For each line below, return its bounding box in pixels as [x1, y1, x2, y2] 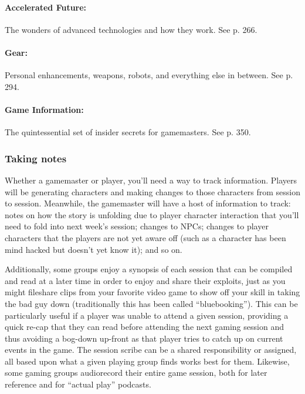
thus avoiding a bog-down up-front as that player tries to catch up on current [5, 332, 283, 344]
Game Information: [5, 103, 84, 115]
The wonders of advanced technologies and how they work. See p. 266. [5, 23, 257, 35]
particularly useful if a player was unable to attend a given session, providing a [5, 309, 289, 321]
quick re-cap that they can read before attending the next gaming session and [5, 320, 284, 333]
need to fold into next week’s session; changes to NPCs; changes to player [5, 220, 269, 232]
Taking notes [5, 151, 67, 165]
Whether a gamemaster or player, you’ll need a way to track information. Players [5, 173, 297, 186]
